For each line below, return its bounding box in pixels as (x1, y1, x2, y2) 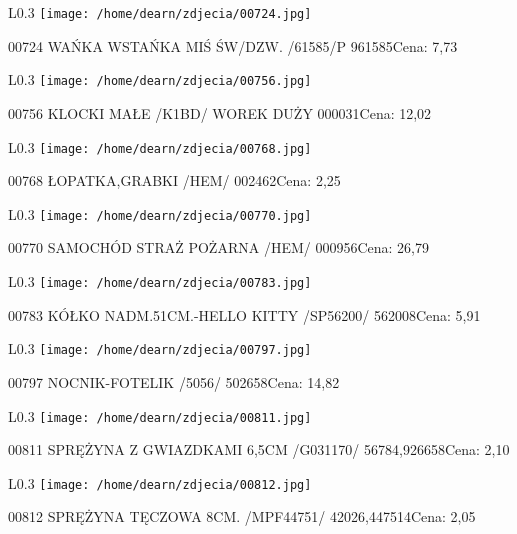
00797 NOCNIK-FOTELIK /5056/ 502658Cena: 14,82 (8, 371, 340, 392)
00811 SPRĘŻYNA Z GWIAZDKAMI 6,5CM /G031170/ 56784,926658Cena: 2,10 (8, 439, 510, 460)
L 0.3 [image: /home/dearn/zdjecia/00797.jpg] (8, 338, 312, 359)
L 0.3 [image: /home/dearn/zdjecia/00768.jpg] (8, 136, 312, 157)
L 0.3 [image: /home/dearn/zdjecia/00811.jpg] (8, 405, 312, 426)
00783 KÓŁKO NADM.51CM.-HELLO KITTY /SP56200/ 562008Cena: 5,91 (8, 304, 481, 325)
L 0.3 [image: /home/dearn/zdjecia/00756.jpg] (8, 69, 312, 90)
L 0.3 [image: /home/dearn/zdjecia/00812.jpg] (8, 472, 312, 493)
